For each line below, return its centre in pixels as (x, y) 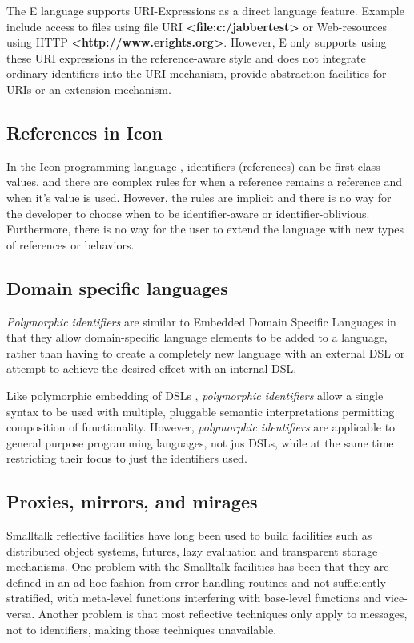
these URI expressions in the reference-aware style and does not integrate (186, 57)
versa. (21, 614)
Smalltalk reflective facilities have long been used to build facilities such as (189, 535)
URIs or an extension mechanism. (89, 89)
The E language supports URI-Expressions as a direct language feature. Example (205, 10)
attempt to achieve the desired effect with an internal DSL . (152, 368)
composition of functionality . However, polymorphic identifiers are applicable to (201, 427)
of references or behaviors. (70, 244)
